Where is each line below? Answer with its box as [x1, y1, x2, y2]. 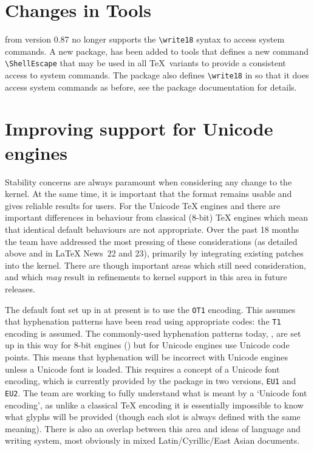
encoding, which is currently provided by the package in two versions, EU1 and [5, 374, 296, 387]
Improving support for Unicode [5, 116, 273, 141]
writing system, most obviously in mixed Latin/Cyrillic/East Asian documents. [5, 434, 300, 447]
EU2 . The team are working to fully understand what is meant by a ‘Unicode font [5, 386, 307, 399]
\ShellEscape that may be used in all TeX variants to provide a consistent [5, 57, 286, 69]
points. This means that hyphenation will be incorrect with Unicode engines [5, 351, 288, 363]
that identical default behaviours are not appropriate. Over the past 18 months [5, 222, 299, 235]
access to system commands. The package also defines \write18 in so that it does [5, 69, 309, 81]
